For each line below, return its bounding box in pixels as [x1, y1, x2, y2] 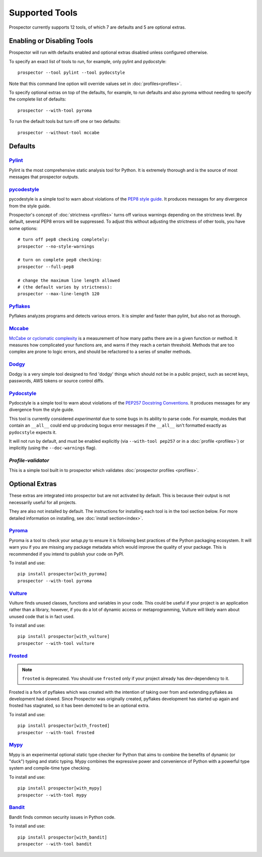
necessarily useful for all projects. [9, 499, 77, 505]
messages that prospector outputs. [9, 174, 80, 180]
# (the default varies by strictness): [17, 284, 113, 290]
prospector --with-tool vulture [17, 640, 95, 646]
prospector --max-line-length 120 [17, 291, 99, 297]
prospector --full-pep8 [17, 264, 74, 269]
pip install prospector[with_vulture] [17, 634, 110, 639]
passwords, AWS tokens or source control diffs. [9, 378, 104, 384]
